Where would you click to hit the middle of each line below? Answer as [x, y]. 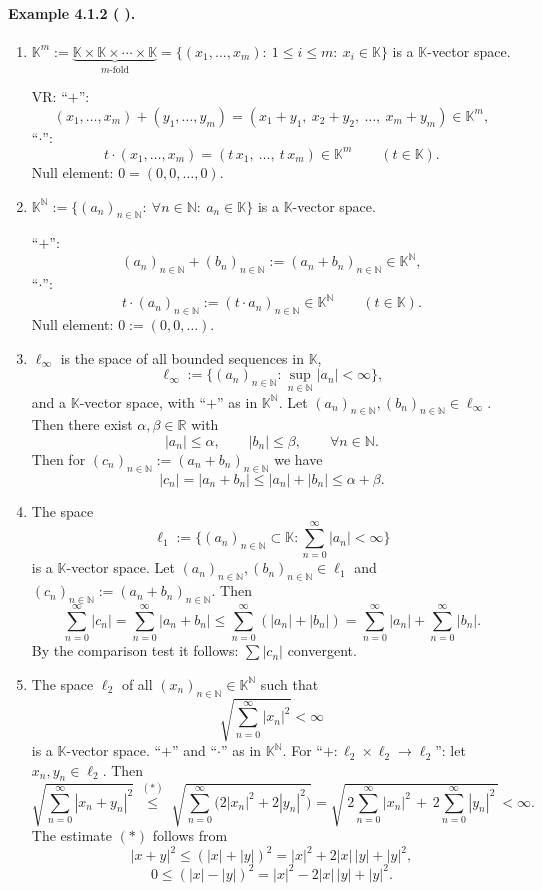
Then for [58, 458]
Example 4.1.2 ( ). [72, 12]
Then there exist [82, 424]
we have [298, 458]
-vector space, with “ [143, 401]
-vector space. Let [120, 567]
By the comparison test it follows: [135, 650]
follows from [190, 835]
